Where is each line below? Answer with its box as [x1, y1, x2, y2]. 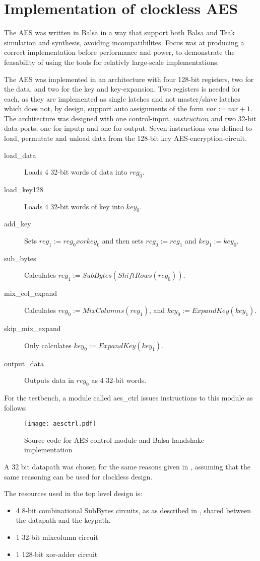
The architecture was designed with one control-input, [4, 113, 171, 123]
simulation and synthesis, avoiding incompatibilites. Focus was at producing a [4, 37, 244, 47]
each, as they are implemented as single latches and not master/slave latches [4, 93, 240, 104]
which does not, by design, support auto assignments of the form [4, 103, 204, 114]
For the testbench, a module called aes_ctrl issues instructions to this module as [4, 392, 253, 403]
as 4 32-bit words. [91, 375, 147, 385]
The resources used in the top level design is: [4, 488, 143, 499]
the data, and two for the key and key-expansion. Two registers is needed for [4, 84, 241, 94]
